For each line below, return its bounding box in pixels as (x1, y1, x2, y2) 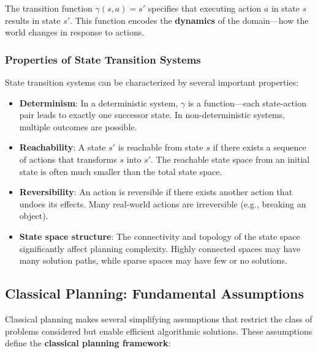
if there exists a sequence (213, 141, 306, 154)
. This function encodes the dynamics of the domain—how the (70, 13, 309, 26)
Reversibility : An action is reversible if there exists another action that (19, 185, 293, 198)
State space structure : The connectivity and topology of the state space (19, 229, 300, 242)
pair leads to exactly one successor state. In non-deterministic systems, (19, 108, 285, 121)
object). (19, 209, 48, 222)
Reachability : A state (19, 141, 106, 154)
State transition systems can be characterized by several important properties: (5, 76, 299, 88)
